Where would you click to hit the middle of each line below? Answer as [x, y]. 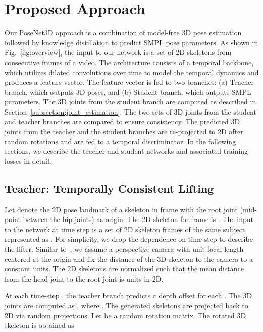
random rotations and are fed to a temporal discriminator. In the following [120, 141]
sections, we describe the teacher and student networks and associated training [126, 151]
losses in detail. [28, 161]
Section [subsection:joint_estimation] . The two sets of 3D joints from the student [130, 111]
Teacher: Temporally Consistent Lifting [109, 188]
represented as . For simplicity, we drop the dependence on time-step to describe [129, 239]
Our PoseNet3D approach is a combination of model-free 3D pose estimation [123, 33]
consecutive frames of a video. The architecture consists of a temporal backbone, [129, 62]
